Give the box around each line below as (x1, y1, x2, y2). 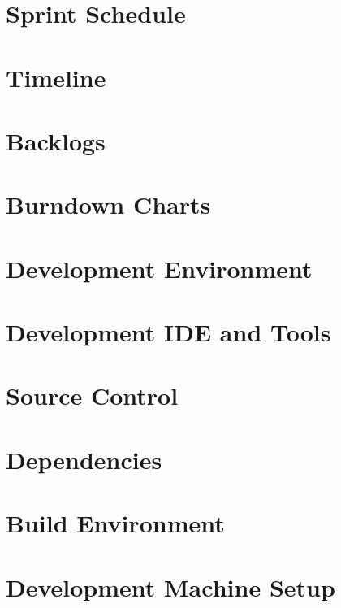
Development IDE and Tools (6, 315, 331, 349)
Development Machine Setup (6, 570, 335, 603)
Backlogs (6, 124, 106, 157)
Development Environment (6, 251, 313, 284)
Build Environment (6, 506, 225, 540)
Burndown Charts (6, 188, 211, 221)
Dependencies (6, 442, 162, 476)
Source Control (6, 379, 179, 412)
